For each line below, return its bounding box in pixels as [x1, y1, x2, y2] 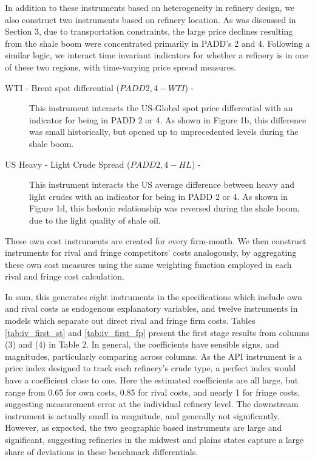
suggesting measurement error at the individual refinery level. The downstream [5, 397, 299, 410]
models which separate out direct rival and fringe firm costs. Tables [5, 314, 256, 327]
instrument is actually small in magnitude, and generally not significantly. [5, 409, 280, 422]
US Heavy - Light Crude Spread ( [5, 157, 130, 170]
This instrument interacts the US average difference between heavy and [29, 178, 295, 191]
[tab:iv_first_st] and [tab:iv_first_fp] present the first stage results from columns [5, 326, 310, 338]
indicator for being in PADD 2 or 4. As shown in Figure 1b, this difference [29, 113, 307, 126]
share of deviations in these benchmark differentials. [5, 445, 198, 458]
